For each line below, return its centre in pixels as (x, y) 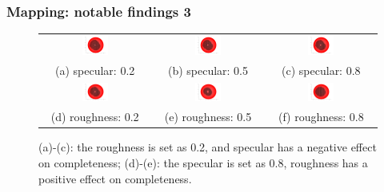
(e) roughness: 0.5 (208, 117)
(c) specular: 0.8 (321, 70)
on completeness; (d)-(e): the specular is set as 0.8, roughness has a (203, 162)
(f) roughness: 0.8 (321, 117)
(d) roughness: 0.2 (95, 117)
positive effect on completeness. (115, 178)
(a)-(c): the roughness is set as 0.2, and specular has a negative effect (208, 147)
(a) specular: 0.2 (95, 70)
